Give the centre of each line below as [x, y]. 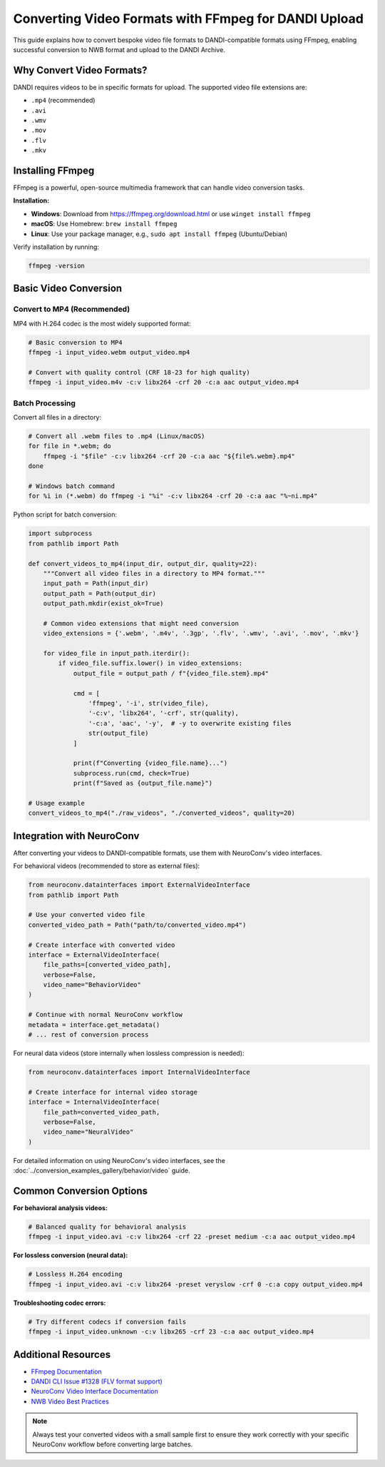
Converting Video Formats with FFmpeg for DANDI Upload [188, 19]
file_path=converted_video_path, [102, 1112]
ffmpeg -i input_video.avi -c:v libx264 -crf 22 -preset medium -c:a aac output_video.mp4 [192, 1237]
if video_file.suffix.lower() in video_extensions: [150, 663]
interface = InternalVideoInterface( [94, 1102]
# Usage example [57, 803]
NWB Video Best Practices [70, 1401]
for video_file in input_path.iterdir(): [117, 654]
